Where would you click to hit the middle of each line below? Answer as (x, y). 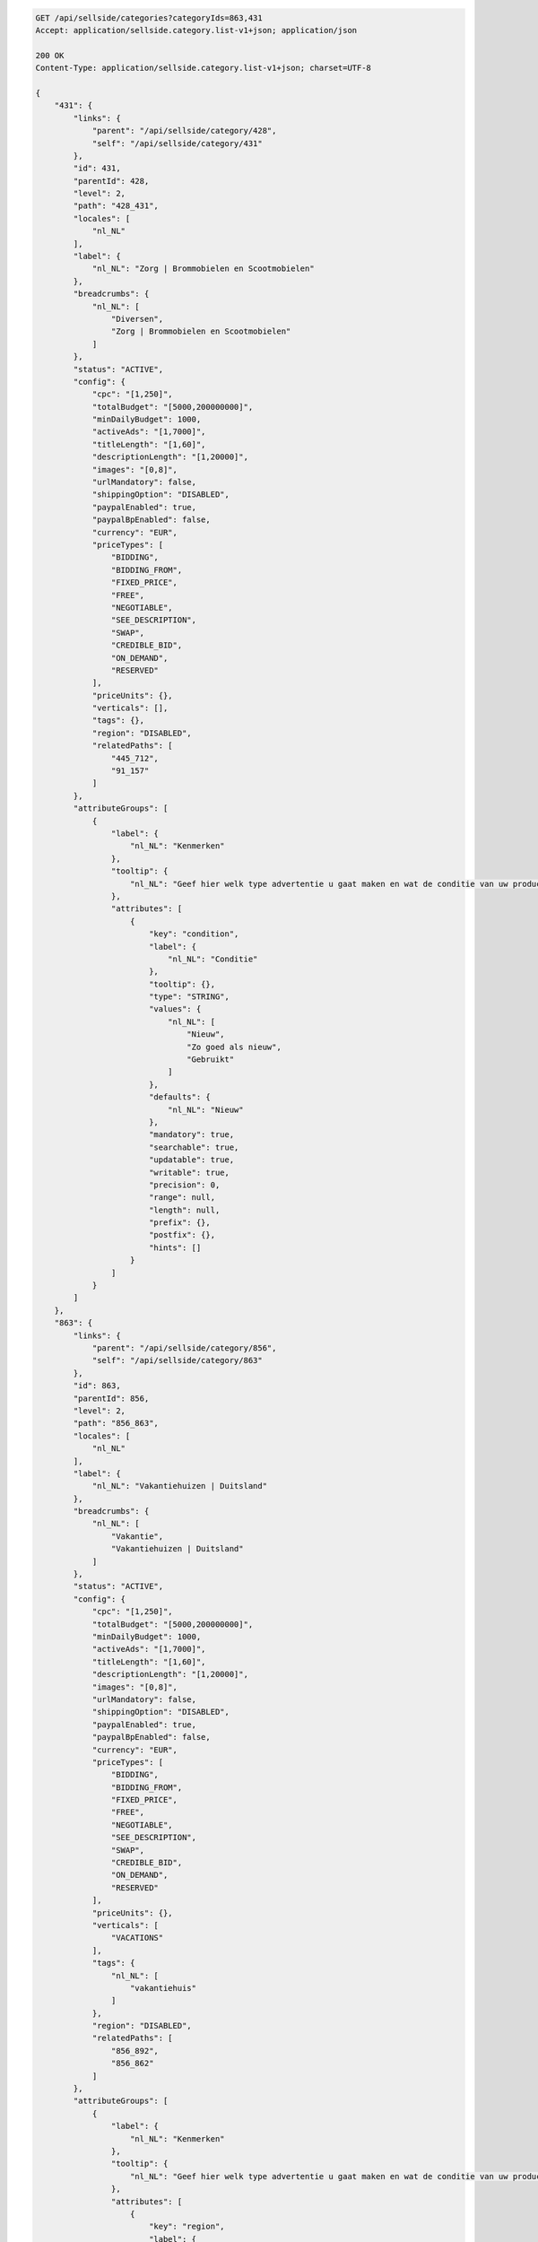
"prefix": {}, (179, 1223)
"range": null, (182, 1198)
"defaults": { (179, 1097)
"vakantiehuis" (164, 1988)
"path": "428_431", (116, 206)
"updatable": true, (191, 1160)
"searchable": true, (194, 1147)
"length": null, (184, 1210)
